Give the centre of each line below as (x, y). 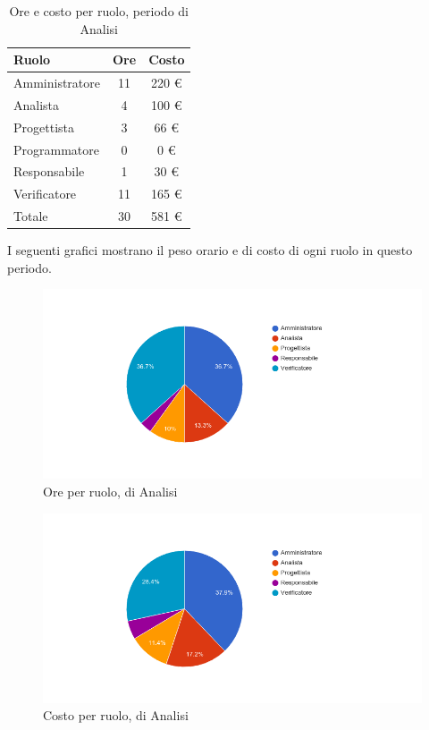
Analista (37, 104)
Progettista (44, 127)
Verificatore (45, 194)
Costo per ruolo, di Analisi (116, 715)
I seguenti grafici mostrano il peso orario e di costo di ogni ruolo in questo (210, 250)
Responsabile (49, 171)
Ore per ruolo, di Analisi (110, 491)
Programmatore (56, 149)
